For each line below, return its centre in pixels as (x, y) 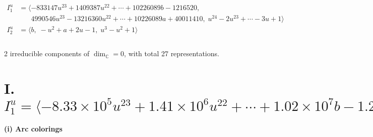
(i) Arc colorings (33, 129)
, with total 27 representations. (172, 53)
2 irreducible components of (47, 53)
